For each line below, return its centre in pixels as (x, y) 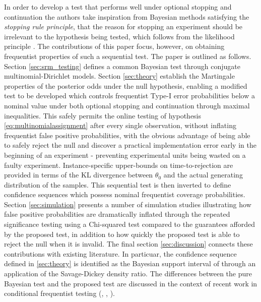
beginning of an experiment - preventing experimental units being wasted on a (125, 155)
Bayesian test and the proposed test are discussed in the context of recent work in (131, 283)
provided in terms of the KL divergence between (79, 175)
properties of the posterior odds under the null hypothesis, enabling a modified (126, 85)
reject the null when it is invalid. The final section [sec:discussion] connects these (128, 244)
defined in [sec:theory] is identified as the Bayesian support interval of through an (130, 263)
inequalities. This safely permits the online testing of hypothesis (103, 115)
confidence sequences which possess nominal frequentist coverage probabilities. (125, 194)
